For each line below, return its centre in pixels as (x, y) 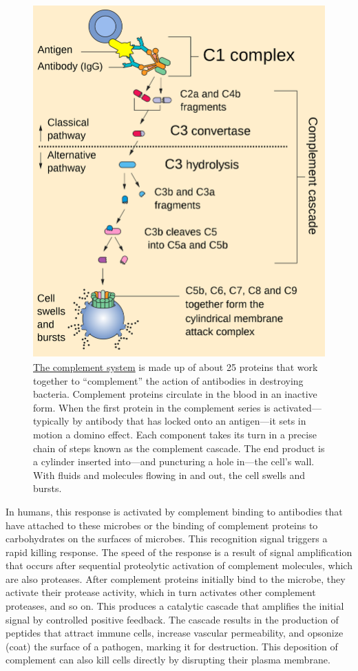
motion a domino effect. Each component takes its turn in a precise (175, 434)
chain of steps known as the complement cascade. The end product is (179, 448)
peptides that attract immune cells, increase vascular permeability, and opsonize (175, 633)
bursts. (48, 488)
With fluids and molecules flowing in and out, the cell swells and (169, 475)
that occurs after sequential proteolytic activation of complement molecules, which (179, 565)
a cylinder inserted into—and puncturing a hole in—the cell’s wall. (174, 461)
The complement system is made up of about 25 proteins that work (176, 366)
